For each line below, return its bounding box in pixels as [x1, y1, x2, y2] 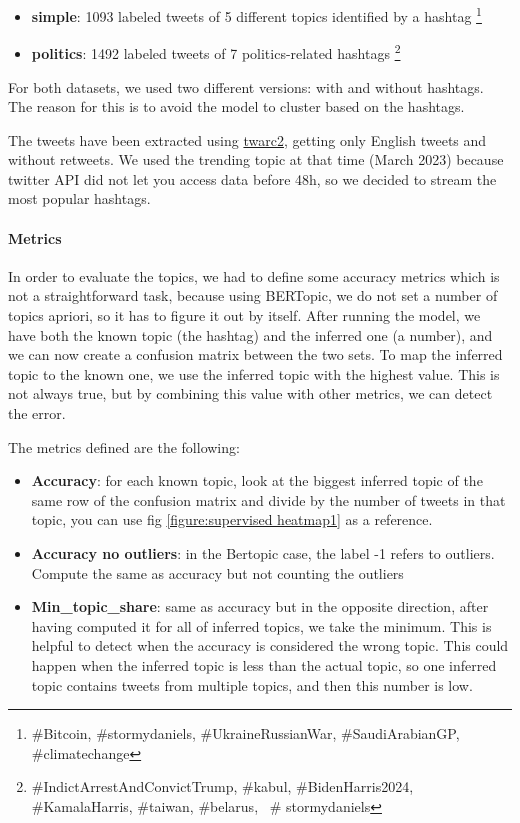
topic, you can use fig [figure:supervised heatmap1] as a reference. [31, 509, 433, 530]
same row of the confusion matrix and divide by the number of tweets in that [31, 489, 506, 510]
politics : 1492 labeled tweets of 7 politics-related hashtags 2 [31, 40, 401, 63]
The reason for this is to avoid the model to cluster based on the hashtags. [8, 96, 465, 117]
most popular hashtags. [8, 188, 151, 209]
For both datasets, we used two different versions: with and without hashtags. [8, 76, 484, 97]
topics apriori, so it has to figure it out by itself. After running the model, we [8, 305, 481, 326]
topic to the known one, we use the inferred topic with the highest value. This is [8, 363, 500, 384]
